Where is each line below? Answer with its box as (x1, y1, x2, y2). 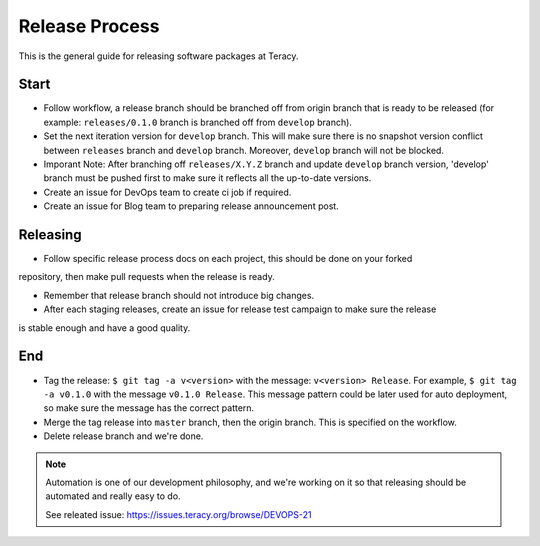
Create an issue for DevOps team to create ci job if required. (43, 186, 292, 198)
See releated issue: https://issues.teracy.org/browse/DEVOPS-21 (45, 508, 312, 520)
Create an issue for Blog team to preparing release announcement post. (43, 200, 339, 212)
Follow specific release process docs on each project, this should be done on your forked (43, 253, 413, 265)
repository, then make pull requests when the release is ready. (18, 271, 275, 283)
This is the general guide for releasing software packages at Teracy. (18, 50, 299, 62)
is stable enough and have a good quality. (18, 321, 191, 334)
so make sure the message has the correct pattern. (43, 402, 255, 414)
